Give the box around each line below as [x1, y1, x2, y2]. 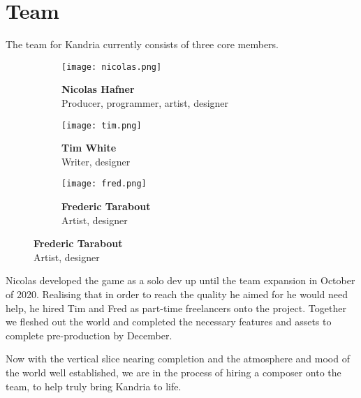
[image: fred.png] [61, 179, 147, 189]
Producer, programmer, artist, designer [61, 95, 229, 110]
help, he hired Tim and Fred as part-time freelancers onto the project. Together [6, 300, 346, 315]
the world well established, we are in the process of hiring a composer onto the [6, 365, 341, 379]
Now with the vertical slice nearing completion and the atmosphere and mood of [6, 351, 350, 366]
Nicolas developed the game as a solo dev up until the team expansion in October [6, 273, 355, 288]
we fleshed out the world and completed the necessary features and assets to [6, 314, 332, 329]
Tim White [61, 140, 117, 155]
